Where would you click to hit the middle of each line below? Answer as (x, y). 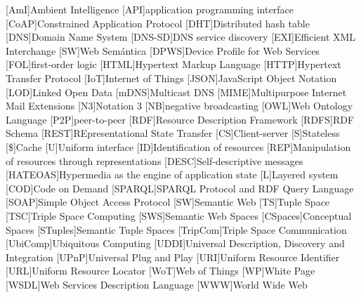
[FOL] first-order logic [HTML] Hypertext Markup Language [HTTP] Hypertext (173, 64)
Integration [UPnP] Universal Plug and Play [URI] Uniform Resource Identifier (173, 257)
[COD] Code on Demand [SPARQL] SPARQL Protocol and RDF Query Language (180, 188)
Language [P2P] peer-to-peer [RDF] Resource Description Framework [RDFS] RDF (180, 119)
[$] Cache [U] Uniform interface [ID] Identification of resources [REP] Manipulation (178, 146)
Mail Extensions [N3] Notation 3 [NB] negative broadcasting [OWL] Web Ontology (179, 106)
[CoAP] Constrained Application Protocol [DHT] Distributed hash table (158, 23)
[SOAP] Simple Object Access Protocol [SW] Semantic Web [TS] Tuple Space (168, 202)
